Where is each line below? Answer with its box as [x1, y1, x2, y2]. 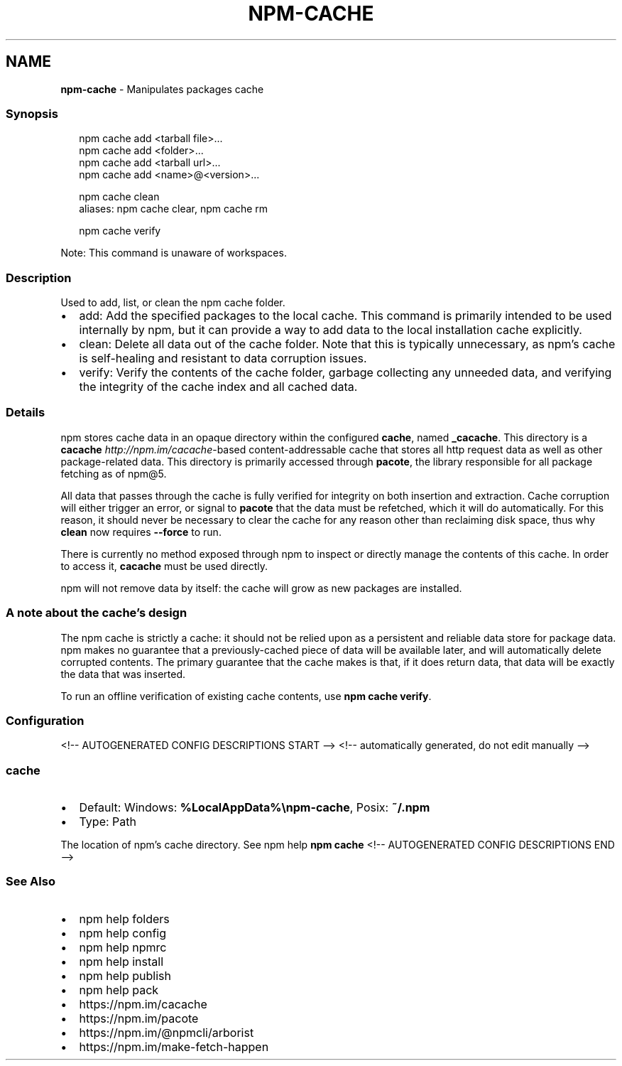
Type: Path [79, 814, 136, 829]
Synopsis [6, 106, 58, 121]
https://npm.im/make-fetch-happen [79, 1039, 269, 1054]
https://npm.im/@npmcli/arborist [79, 1025, 254, 1040]
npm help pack [79, 982, 159, 997]
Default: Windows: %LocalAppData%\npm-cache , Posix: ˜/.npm [79, 800, 430, 815]
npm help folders [79, 911, 170, 926]
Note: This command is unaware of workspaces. [60, 247, 287, 259]
